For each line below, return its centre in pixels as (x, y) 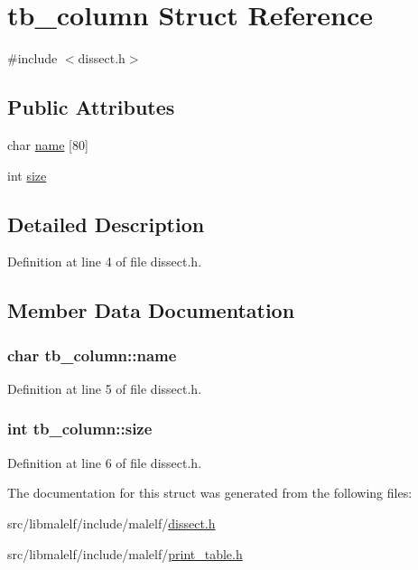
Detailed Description (106, 224)
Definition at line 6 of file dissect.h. (105, 462)
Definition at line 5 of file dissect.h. (105, 388)
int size (27, 175)
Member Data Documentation (151, 310)
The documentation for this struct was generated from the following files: (210, 493)
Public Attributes (91, 107)
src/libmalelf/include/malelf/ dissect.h (111, 523)
